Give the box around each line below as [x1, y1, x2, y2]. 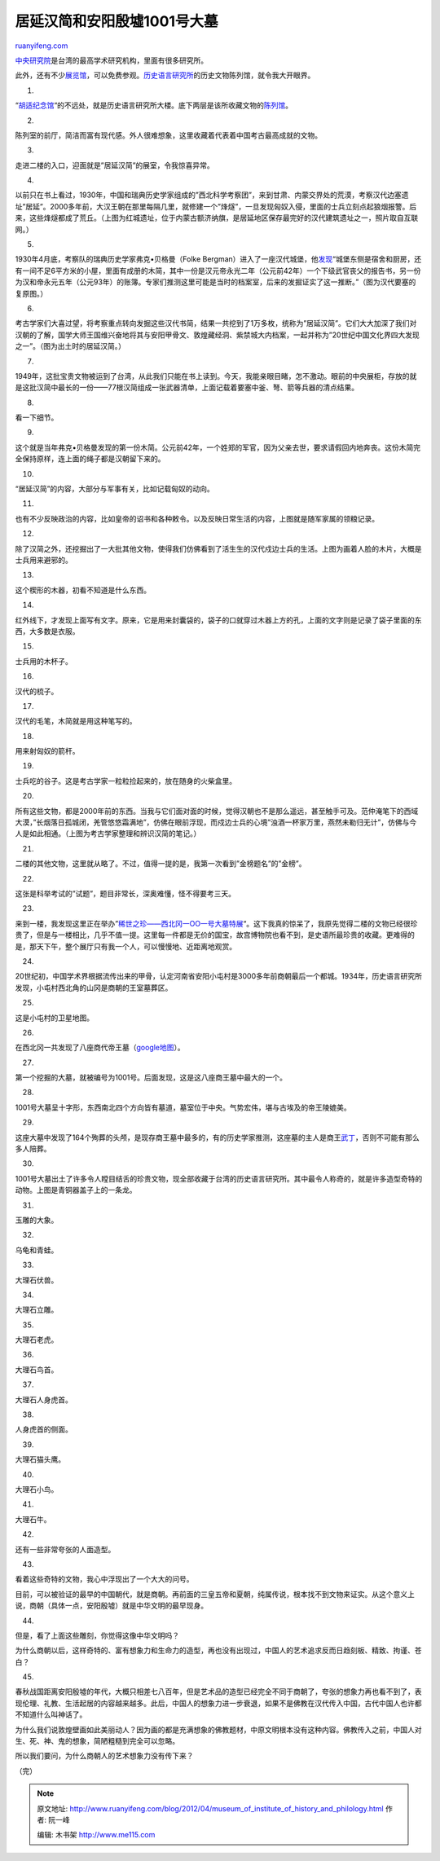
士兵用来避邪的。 [15, 555, 73, 565]
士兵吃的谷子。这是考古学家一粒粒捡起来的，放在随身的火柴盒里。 [15, 776, 236, 785]
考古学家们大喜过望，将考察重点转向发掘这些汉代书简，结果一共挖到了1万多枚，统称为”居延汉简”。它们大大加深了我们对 [15, 319, 417, 328]
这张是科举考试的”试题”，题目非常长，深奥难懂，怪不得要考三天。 [15, 888, 236, 898]
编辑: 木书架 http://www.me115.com [37, 1830, 156, 1840]
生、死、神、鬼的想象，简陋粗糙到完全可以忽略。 [15, 1736, 179, 1746]
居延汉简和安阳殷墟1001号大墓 [15, 12, 218, 30]
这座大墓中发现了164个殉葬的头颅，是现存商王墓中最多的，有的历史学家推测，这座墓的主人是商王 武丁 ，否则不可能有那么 [15, 1133, 420, 1142]
